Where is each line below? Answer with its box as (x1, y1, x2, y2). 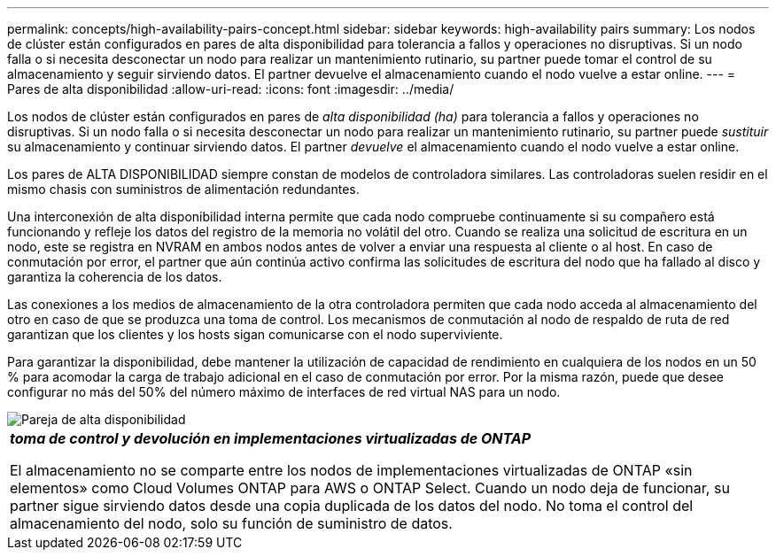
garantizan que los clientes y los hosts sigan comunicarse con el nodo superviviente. (7, 327, 503, 342)
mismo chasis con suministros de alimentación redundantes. (7, 182, 360, 197)
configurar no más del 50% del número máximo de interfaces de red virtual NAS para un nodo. (7, 384, 561, 399)
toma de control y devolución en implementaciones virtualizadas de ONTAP (10, 429, 532, 447)
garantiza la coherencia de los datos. (7, 269, 222, 284)
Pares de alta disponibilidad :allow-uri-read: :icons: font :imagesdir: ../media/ (7, 81, 454, 97)
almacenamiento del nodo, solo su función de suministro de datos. (10, 514, 453, 532)
